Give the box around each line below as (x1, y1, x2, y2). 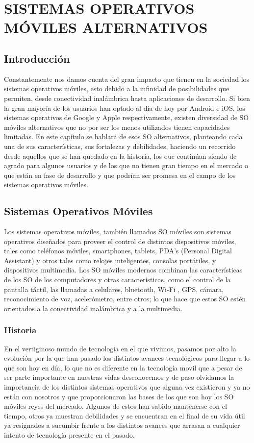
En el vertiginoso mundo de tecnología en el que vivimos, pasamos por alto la (4, 343, 236, 353)
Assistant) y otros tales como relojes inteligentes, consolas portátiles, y (4, 255, 216, 265)
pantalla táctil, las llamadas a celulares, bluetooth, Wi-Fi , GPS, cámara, (4, 284, 224, 294)
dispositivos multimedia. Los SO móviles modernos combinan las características (4, 265, 243, 275)
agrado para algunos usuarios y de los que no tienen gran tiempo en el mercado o (4, 160, 248, 171)
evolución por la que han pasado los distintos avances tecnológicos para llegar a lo (4, 353, 250, 363)
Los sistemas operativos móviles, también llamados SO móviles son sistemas (4, 226, 231, 237)
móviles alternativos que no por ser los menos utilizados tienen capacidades (4, 122, 230, 132)
